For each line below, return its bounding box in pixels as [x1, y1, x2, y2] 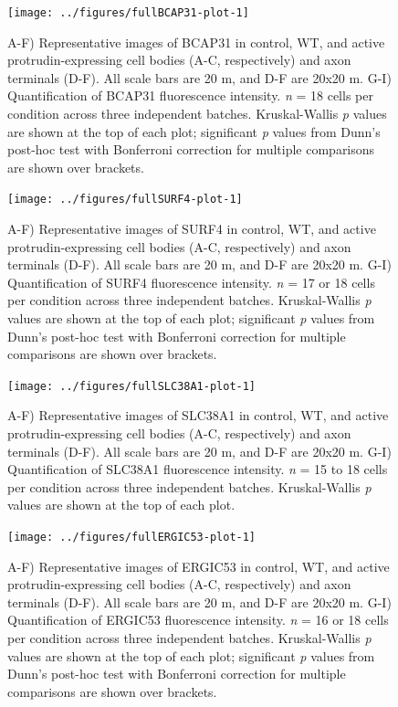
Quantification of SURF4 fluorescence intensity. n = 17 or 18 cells [7, 272, 375, 291]
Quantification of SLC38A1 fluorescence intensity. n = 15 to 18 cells [7, 459, 388, 479]
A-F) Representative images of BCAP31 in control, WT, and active [7, 32, 385, 51]
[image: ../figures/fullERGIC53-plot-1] [7, 531, 257, 544]
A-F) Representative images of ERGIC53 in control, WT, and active [7, 556, 390, 575]
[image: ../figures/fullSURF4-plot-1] [7, 193, 243, 206]
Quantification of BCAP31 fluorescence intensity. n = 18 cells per [7, 86, 373, 105]
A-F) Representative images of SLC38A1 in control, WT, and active [7, 406, 389, 425]
